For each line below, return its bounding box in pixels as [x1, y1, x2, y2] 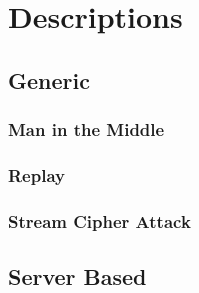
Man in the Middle [8, 117, 165, 142]
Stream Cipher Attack [8, 208, 191, 233]
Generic [8, 64, 90, 95]
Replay [8, 162, 65, 187]
